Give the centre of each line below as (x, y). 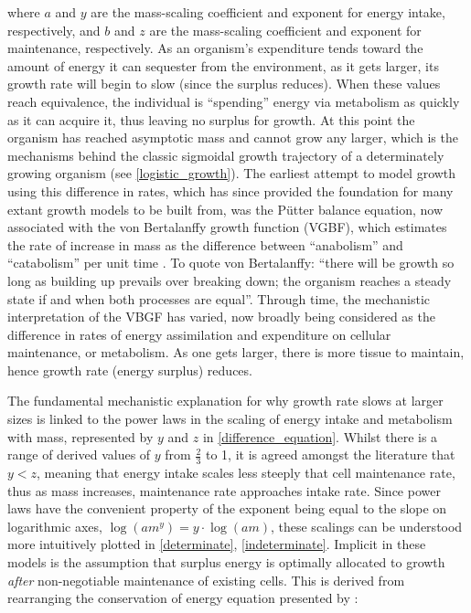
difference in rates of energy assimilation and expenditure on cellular (199, 334)
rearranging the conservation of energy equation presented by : (183, 598)
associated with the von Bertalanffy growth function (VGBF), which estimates (227, 227)
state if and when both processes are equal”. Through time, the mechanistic (219, 298)
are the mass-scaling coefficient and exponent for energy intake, (268, 12)
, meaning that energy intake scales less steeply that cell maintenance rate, (246, 473)
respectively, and (54, 30)
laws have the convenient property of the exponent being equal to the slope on (227, 508)
